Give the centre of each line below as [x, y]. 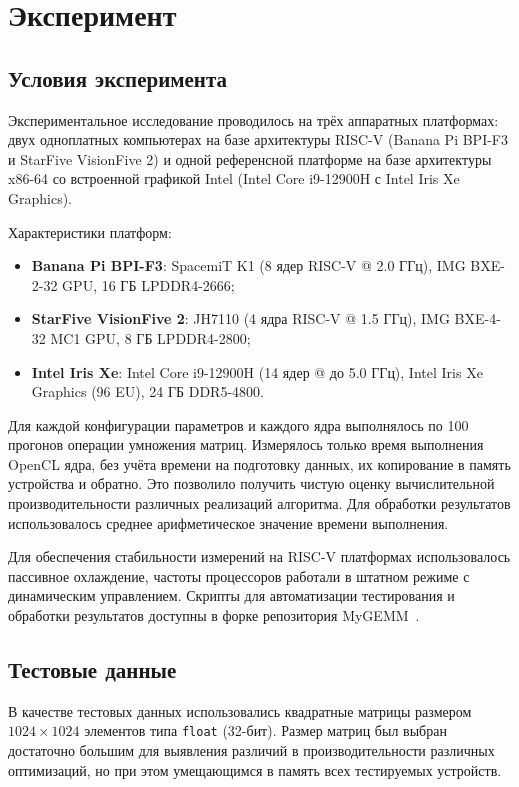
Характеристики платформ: [90, 231]
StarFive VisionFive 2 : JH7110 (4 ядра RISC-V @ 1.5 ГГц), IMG [240, 318]
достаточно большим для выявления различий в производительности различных [251, 750]
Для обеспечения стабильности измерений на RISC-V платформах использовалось [259, 556]
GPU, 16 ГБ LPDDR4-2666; [148, 284]
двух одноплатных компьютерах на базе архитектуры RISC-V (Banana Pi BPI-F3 [258, 139]
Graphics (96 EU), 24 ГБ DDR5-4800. [147, 391]
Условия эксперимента [118, 77]
